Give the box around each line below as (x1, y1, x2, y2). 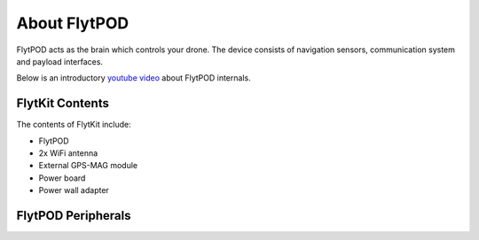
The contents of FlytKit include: (16, 120, 132, 130)
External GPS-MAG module (38, 160, 137, 171)
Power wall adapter (38, 185, 110, 196)
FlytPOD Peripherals (16, 208, 131, 223)
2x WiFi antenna (38, 148, 98, 159)
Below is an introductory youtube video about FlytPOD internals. (16, 73, 252, 83)
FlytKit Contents (16, 96, 110, 111)
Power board (38, 173, 86, 183)
